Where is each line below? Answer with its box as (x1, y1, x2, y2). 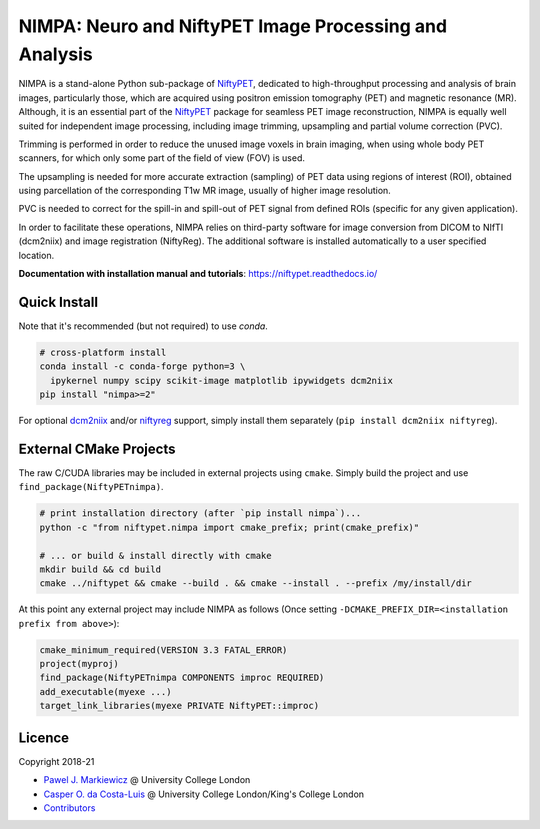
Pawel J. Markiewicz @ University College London (43, 774, 251, 786)
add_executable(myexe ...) (39, 686, 172, 697)
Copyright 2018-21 (18, 755, 95, 767)
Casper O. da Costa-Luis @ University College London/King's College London (43, 788, 365, 800)
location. (18, 249, 55, 261)
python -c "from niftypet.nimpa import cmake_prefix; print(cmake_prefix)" (39, 521, 420, 533)
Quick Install (18, 293, 99, 310)
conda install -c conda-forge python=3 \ (39, 361, 246, 372)
